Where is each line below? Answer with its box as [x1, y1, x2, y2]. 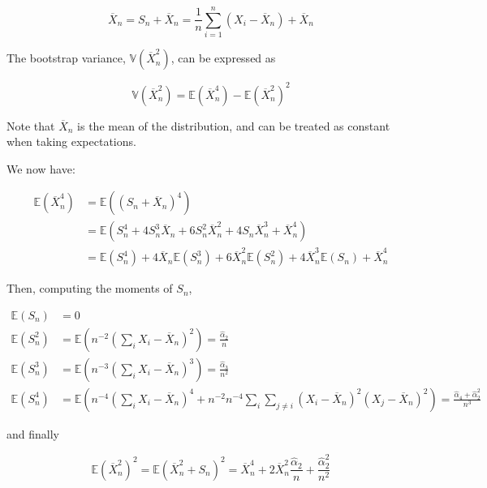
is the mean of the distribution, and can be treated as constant [77, 117, 390, 134]
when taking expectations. [6, 133, 136, 150]
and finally [6, 425, 59, 442]
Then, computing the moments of [6, 280, 173, 297]
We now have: [6, 160, 75, 177]
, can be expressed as [170, 49, 276, 66]
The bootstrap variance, [6, 49, 126, 66]
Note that [6, 117, 55, 134]
